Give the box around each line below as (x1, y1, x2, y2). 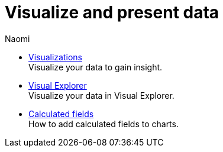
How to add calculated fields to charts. (28, 118, 179, 129)
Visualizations (28, 51, 82, 62)
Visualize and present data (5, 2, 219, 22)
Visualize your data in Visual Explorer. (28, 90, 174, 101)
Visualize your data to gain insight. (28, 62, 163, 72)
